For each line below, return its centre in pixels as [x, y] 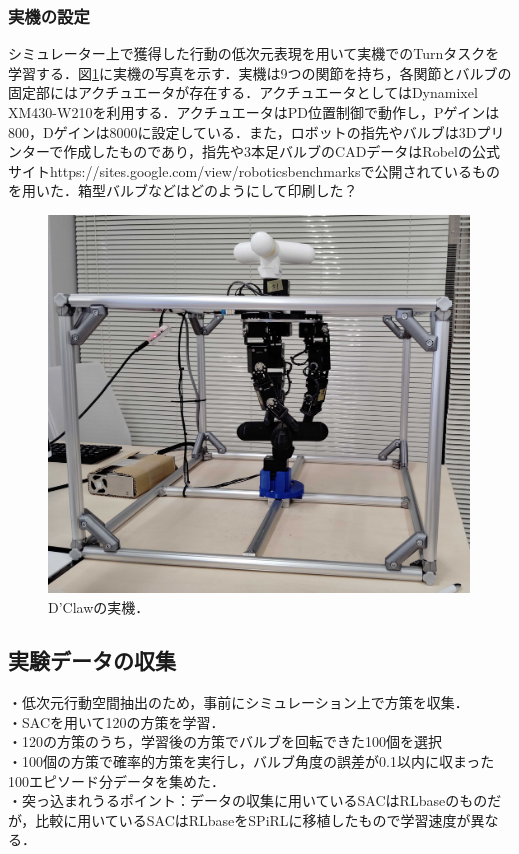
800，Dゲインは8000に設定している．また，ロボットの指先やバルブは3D [242, 131]
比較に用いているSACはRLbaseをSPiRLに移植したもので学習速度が [253, 819]
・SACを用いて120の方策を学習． [116, 721]
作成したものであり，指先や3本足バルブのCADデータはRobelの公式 [281, 151]
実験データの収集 [92, 660]
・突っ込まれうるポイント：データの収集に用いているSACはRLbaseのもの [248, 800]
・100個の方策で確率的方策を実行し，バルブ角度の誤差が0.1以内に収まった [251, 761]
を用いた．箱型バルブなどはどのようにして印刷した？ [183, 190]
